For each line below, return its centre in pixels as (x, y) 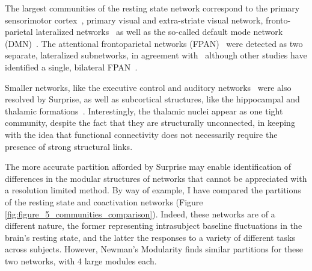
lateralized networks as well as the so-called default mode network (159, 32)
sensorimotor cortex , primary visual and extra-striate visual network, (134, 20)
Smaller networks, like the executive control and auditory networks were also (148, 87)
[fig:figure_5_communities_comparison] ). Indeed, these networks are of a (140, 213)
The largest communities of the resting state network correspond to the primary (152, 8)
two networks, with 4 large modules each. (81, 260)
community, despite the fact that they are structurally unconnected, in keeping (150, 123)
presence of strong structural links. (69, 146)
